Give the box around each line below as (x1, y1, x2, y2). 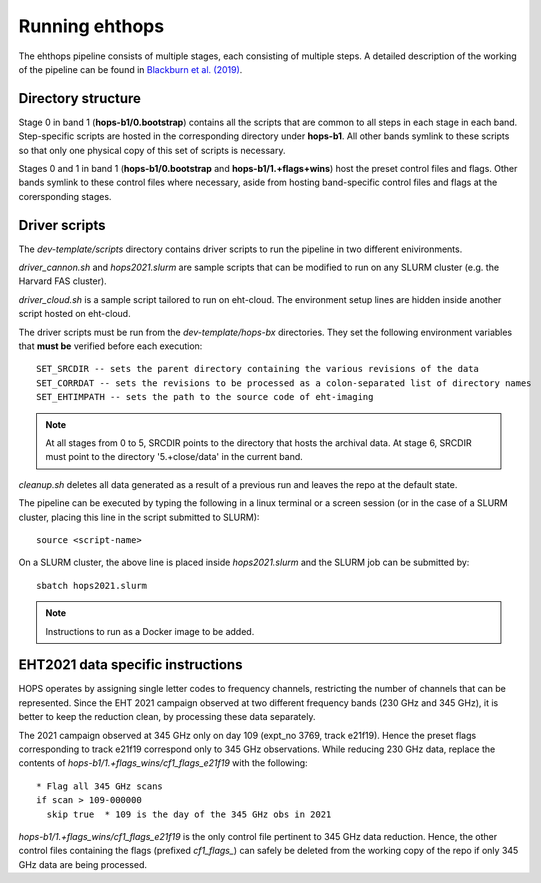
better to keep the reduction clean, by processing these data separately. (18, 711, 316, 723)
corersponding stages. (18, 190, 112, 202)
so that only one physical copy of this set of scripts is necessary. (18, 144, 286, 156)
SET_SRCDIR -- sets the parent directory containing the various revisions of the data (36, 363, 480, 375)
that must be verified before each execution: (18, 340, 203, 352)
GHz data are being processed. (18, 858, 148, 870)
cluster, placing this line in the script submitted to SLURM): (18, 511, 260, 523)
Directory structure (18, 90, 142, 107)
